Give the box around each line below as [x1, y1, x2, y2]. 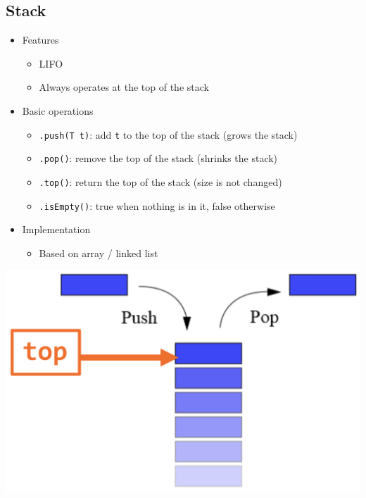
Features [22, 32, 59, 47]
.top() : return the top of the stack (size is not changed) [39, 174, 282, 189]
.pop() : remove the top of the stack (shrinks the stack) [39, 151, 278, 166]
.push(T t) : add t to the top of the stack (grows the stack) [39, 127, 298, 142]
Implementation [22, 222, 91, 237]
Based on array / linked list [39, 245, 158, 260]
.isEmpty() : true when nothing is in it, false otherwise [39, 198, 275, 213]
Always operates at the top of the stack [39, 80, 209, 94]
